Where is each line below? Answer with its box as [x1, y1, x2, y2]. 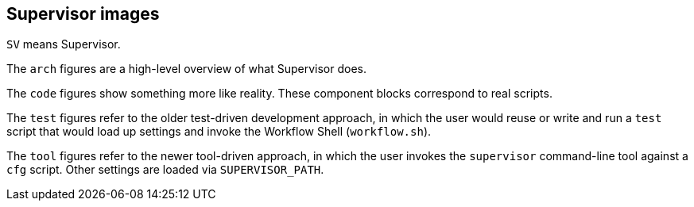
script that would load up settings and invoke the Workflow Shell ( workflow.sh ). [6, 125, 432, 139]
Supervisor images [6, 4, 160, 24]
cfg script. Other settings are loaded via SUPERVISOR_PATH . [6, 163, 324, 177]
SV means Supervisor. [6, 37, 121, 52]
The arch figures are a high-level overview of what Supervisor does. [6, 62, 367, 76]
